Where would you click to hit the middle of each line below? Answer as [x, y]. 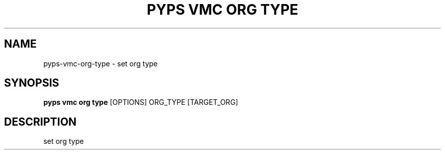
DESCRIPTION [40, 122]
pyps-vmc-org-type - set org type [101, 63]
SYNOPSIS [32, 83]
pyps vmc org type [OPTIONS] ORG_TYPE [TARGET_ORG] [141, 102]
